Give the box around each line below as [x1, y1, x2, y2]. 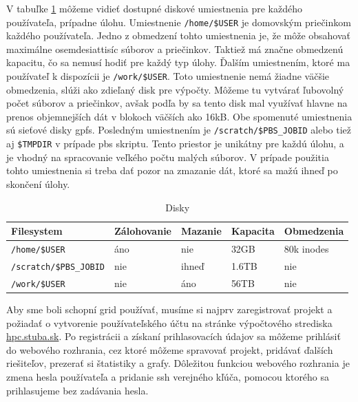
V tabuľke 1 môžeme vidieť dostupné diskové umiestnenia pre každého [6, 1, 302, 15]
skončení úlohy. [6, 176, 70, 191]
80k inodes [284, 242, 329, 256]
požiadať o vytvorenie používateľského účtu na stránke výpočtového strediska [6, 315, 333, 330]
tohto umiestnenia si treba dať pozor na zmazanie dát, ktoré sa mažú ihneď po [6, 163, 338, 178]
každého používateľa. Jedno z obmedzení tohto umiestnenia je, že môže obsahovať [6, 28, 351, 43]
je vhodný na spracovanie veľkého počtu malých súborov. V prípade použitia [6, 149, 329, 164]
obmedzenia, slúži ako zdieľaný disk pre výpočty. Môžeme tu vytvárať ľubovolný [6, 82, 344, 96]
